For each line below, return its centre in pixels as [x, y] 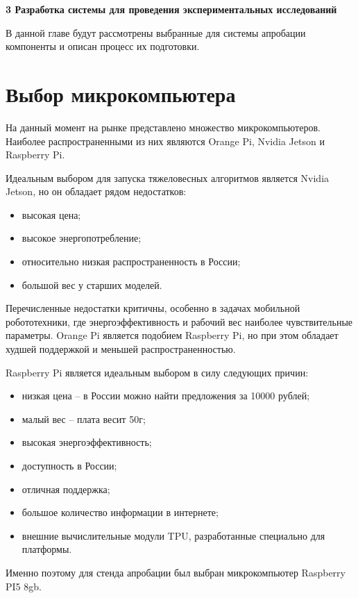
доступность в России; [69, 465]
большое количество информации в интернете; [120, 512]
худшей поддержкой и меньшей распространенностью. [121, 349]
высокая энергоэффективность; [87, 442]
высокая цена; [51, 214]
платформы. [47, 549]
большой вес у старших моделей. [92, 284]
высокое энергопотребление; [82, 238]
